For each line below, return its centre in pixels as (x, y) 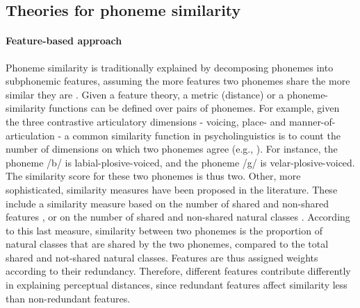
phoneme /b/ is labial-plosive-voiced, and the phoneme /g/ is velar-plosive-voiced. (180, 162)
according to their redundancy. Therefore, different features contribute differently (178, 271)
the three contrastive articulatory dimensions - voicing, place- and (146, 121)
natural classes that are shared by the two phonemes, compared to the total (167, 244)
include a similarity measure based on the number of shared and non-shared (167, 203)
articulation (30, 135)
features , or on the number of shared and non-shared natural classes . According (178, 217)
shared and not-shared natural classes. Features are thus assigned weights (162, 257)
